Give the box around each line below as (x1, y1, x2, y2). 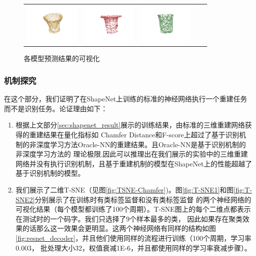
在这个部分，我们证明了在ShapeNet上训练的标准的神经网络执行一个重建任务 (4, 94, 248, 104)
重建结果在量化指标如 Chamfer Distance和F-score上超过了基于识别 (29, 129, 239, 140)
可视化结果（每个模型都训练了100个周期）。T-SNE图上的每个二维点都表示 (15, 204, 251, 214)
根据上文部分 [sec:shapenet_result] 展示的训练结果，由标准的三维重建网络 (15, 120, 245, 130)
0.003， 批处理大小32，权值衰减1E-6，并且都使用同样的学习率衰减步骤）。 (15, 242, 252, 253)
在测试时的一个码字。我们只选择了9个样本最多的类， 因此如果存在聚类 (15, 213, 243, 224)
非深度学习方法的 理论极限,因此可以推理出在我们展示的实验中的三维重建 (15, 149, 248, 159)
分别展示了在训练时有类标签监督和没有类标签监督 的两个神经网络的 (35, 194, 252, 204)
